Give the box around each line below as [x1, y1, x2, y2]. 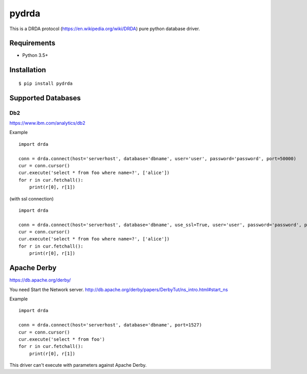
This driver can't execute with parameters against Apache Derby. [9, 362, 147, 368]
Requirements [9, 39, 56, 48]
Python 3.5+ [22, 52, 49, 58]
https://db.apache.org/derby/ [9, 277, 71, 283]
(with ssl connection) [9, 195, 54, 202]
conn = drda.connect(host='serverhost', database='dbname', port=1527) [18, 322, 202, 328]
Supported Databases [9, 94, 81, 102]
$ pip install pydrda [18, 80, 73, 86]
